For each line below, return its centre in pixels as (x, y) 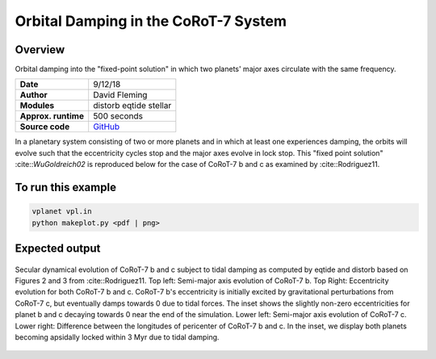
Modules (37, 106)
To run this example (66, 188)
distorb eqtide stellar (132, 106)
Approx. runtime (52, 116)
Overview (40, 50)
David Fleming (120, 95)
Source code (45, 127)
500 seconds (118, 116)
